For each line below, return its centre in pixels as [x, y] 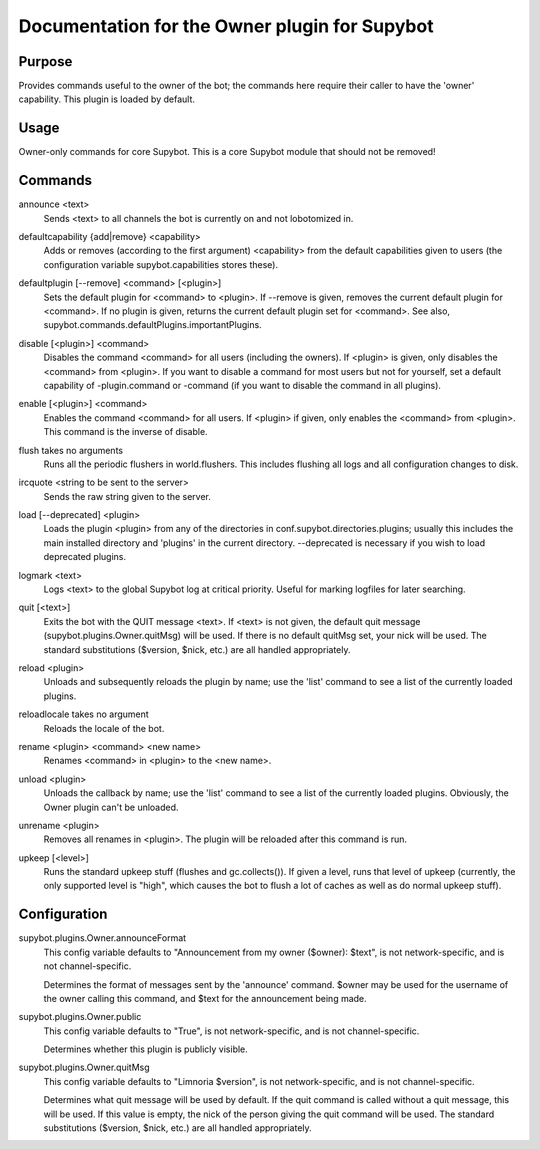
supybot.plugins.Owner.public [80, 1017]
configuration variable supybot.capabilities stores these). [161, 264]
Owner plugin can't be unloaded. [111, 807]
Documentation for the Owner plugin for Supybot [226, 26]
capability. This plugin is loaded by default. [106, 99]
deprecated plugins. [85, 557]
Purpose [45, 61]
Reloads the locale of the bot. [104, 728]
